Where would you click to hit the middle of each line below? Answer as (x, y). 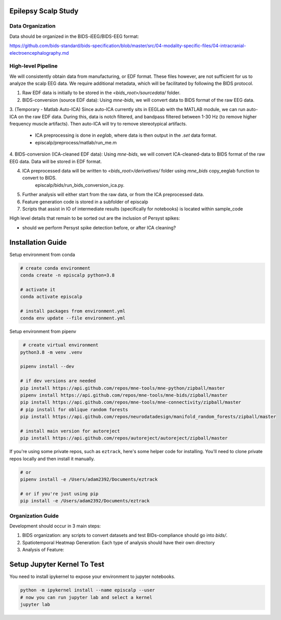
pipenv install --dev (47, 367)
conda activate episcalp (51, 297)
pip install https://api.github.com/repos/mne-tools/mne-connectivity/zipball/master (131, 402)
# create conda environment (55, 268)
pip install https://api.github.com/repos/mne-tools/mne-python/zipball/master (123, 388)
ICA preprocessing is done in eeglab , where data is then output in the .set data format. (126, 135)
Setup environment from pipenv (43, 332)
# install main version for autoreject (70, 431)
